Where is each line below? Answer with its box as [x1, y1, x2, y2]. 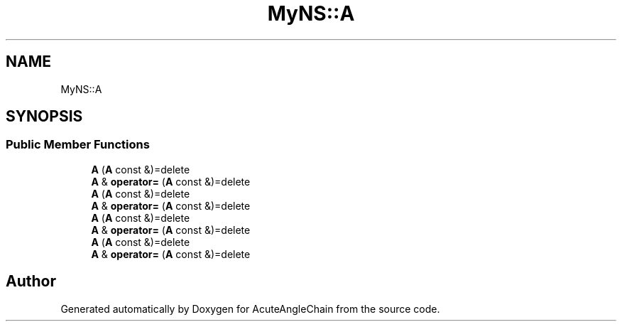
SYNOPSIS [6, 107, 83, 126]
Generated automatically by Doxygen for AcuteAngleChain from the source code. [60, 302, 440, 315]
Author [6, 272, 56, 291]
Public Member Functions [6, 137, 150, 152]
